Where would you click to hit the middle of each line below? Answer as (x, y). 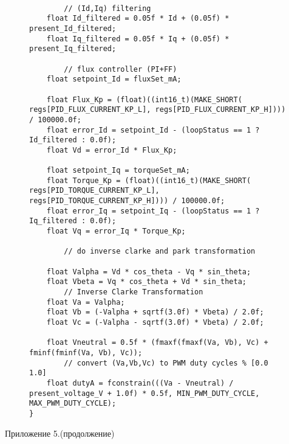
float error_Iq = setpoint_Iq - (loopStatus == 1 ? (153, 211)
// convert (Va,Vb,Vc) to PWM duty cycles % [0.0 (166, 363)
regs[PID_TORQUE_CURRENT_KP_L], (94, 191)
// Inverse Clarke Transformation (134, 292)
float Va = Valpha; (86, 302)
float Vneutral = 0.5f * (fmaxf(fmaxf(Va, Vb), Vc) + (157, 343)
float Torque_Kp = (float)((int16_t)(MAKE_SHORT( (149, 180)
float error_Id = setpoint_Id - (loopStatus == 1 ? (153, 130)
